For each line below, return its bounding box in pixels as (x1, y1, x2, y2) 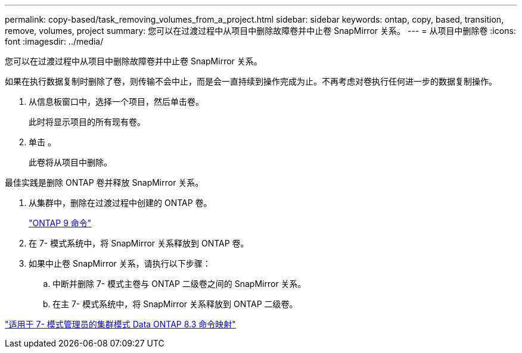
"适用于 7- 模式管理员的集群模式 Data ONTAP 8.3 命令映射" (5, 319, 236, 329)
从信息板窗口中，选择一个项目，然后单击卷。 (29, 96, 204, 107)
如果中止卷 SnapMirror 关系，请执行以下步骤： (29, 258, 211, 268)
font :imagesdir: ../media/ (5, 36, 104, 46)
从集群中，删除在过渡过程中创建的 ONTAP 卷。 (29, 198, 212, 208)
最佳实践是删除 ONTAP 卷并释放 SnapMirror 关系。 (5, 177, 204, 188)
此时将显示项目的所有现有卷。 (29, 117, 145, 127)
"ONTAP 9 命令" (29, 218, 92, 228)
